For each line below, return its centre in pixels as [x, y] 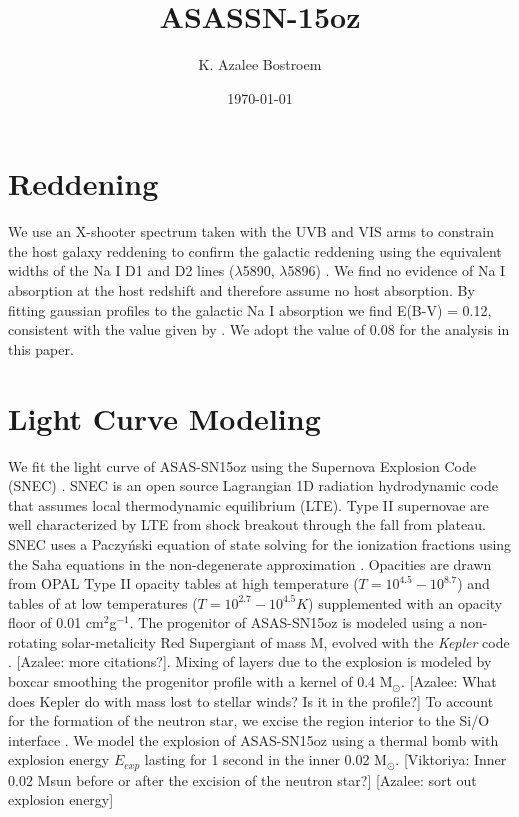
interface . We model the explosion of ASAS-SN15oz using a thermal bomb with [253, 739]
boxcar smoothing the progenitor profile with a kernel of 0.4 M [200, 681]
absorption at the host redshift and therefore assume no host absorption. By [241, 290]
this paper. [41, 348]
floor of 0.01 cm [56, 622]
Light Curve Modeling [164, 417]
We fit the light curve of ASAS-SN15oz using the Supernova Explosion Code [242, 465]
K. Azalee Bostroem [260, 64]
